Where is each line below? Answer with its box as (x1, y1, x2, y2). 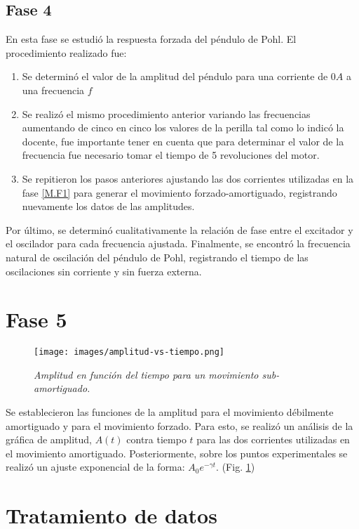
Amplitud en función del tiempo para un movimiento (34, 367, 259, 381)
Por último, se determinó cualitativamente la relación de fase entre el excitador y (6, 222, 353, 237)
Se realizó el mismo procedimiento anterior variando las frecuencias (22, 106, 311, 121)
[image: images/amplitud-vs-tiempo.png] (34, 347, 225, 358)
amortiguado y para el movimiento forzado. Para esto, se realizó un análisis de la (6, 418, 353, 433)
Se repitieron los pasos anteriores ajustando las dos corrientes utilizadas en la (22, 171, 354, 185)
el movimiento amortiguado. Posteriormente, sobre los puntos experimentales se (6, 445, 348, 460)
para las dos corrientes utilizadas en (196, 432, 350, 447)
